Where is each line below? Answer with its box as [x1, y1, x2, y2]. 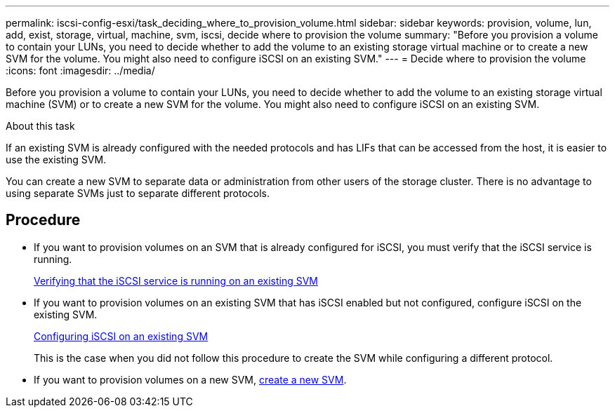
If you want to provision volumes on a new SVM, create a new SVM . [34, 373, 347, 386]
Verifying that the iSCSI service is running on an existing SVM [34, 274, 319, 287]
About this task [6, 120, 75, 132]
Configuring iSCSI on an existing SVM [34, 330, 209, 342]
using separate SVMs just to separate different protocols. [6, 187, 270, 199]
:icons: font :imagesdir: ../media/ [6, 65, 155, 76]
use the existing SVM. [6, 154, 107, 165]
